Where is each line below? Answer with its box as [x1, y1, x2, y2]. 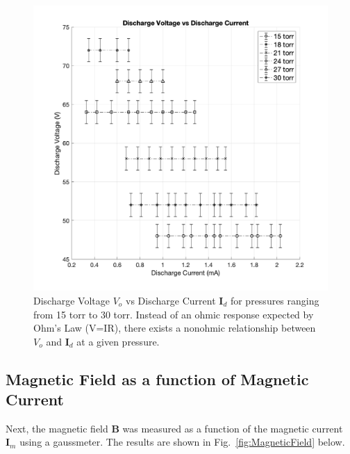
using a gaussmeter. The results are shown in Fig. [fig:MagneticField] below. [19, 435, 345, 449]
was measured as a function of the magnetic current [122, 421, 343, 435]
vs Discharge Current [126, 293, 216, 307]
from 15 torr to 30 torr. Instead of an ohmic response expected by [33, 307, 314, 321]
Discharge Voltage [33, 293, 110, 307]
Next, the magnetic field [6, 421, 108, 435]
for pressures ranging [230, 293, 319, 307]
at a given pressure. [76, 334, 160, 348]
